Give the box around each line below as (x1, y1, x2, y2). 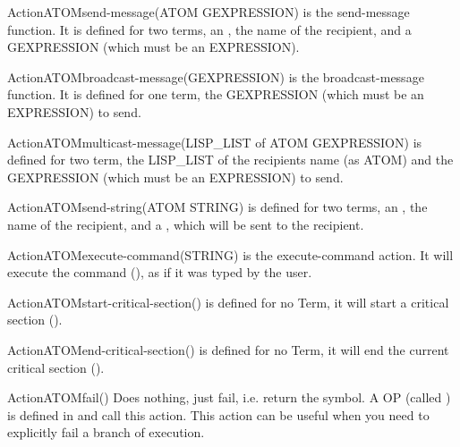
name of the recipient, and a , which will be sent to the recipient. (7, 215, 364, 233)
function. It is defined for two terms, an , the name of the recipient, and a (7, 20, 412, 38)
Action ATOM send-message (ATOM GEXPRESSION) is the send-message (7, 3, 410, 21)
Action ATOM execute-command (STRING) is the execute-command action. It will (7, 245, 454, 264)
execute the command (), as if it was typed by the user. (7, 263, 312, 282)
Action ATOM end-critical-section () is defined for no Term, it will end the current (7, 340, 449, 358)
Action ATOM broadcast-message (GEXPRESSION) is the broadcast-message (7, 67, 424, 86)
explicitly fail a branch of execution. (7, 423, 205, 442)
